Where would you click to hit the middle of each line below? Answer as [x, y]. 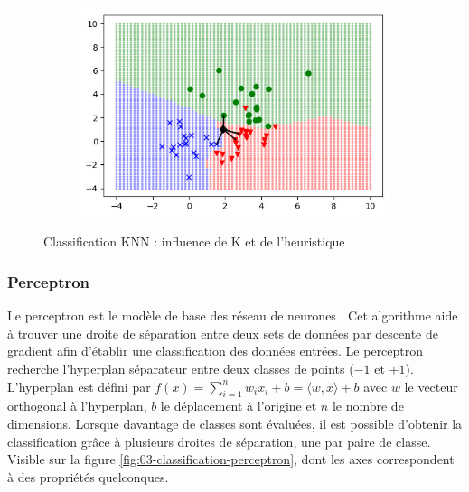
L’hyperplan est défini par [79, 386]
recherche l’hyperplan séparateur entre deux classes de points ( [181, 368]
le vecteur [431, 386]
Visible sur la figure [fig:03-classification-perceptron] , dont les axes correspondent [231, 459]
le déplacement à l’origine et [239, 406]
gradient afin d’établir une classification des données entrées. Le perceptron [216, 351]
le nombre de [368, 406]
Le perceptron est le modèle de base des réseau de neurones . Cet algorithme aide [233, 316]
